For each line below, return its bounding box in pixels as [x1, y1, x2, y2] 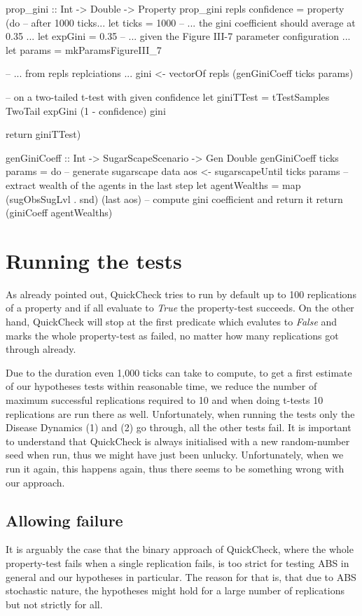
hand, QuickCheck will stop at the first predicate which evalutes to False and [6, 314, 337, 329]
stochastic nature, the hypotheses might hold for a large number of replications [6, 583, 344, 598]
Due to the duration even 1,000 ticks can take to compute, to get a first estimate [6, 365, 352, 379]
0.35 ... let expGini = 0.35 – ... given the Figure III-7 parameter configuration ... [6, 29, 351, 43]
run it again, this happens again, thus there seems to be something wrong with [6, 461, 344, 475]
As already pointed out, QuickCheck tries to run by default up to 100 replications [6, 286, 356, 301]
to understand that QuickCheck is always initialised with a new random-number [6, 433, 350, 448]
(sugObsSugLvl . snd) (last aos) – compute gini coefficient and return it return [6, 191, 343, 206]
